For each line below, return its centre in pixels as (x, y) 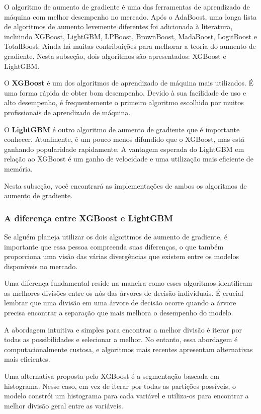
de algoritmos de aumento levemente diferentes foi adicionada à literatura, (118, 26)
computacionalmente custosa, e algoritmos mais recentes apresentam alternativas (128, 349)
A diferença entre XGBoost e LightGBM (89, 218)
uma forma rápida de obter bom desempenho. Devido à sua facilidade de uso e (125, 92)
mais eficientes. (27, 359)
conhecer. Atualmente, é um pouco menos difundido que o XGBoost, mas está (124, 139)
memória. (18, 168)
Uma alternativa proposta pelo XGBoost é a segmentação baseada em (112, 376)
